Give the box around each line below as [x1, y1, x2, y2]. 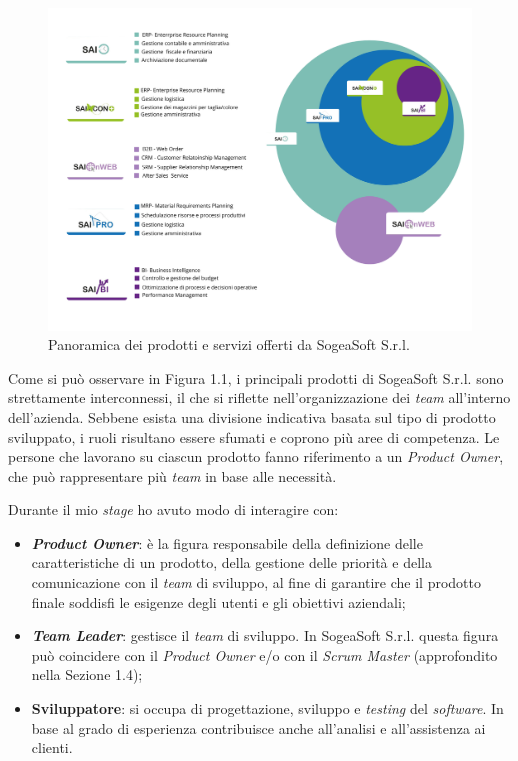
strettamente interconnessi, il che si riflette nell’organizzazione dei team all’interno [8, 387, 511, 408]
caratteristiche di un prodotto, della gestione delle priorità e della [31, 552, 432, 573]
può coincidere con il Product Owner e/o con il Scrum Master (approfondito [31, 644, 498, 665]
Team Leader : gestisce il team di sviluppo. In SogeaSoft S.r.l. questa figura [31, 625, 499, 646]
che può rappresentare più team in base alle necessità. [8, 465, 337, 486]
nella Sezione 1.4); [31, 664, 143, 685]
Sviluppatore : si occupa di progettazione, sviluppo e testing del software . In [31, 698, 504, 719]
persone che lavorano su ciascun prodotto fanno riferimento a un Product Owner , [8, 446, 504, 467]
